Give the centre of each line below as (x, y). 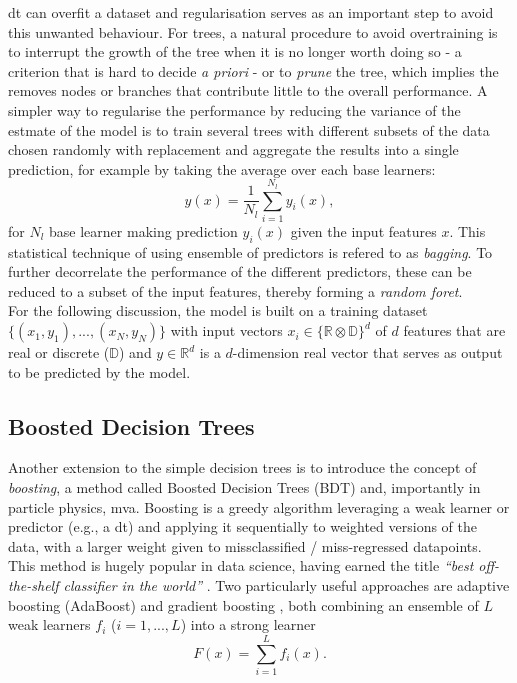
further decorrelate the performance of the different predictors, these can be (240, 271)
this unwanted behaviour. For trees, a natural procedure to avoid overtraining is (253, 31)
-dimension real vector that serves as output (367, 352)
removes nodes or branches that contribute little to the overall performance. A (248, 90)
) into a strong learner (248, 624)
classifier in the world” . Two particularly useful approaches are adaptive (286, 585)
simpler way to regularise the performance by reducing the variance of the (234, 109)
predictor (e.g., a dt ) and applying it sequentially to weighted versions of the (242, 526)
